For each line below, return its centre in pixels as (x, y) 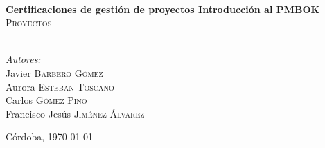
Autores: (23, 59)
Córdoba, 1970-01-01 (50, 137)
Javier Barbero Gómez (54, 72)
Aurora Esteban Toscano (60, 86)
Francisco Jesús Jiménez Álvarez (75, 113)
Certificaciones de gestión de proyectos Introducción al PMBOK (163, 9)
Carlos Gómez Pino (46, 100)
